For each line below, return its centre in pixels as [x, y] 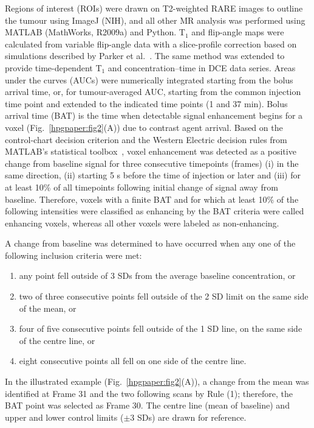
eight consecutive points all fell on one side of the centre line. [133, 361]
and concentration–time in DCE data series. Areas [202, 67]
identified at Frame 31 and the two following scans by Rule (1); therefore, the [149, 393]
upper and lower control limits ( [64, 417]
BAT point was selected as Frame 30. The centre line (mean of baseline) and [147, 405]
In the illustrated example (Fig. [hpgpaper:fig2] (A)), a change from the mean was [157, 381]
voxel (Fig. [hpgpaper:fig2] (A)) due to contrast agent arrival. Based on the [144, 127]
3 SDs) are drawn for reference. [188, 417]
